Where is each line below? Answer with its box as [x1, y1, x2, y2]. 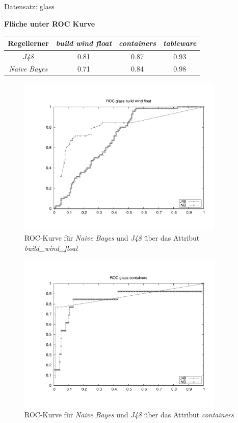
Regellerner [8, 37, 49, 48]
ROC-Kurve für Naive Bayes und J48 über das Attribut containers [24, 409, 234, 419]
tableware [163, 37, 197, 48]
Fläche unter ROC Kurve [4, 18, 95, 29]
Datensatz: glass [4, 1, 55, 11]
